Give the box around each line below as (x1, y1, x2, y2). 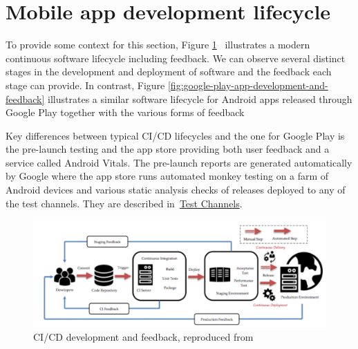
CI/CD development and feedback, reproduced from (33, 329, 254, 343)
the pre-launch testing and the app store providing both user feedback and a (6, 142, 330, 156)
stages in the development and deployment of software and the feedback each (6, 64, 332, 79)
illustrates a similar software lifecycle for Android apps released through (48, 91, 352, 106)
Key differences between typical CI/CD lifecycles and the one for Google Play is (6, 128, 345, 142)
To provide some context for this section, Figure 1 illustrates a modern (6, 37, 310, 52)
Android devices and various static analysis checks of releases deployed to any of (6, 182, 346, 197)
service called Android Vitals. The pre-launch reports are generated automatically (6, 155, 352, 169)
